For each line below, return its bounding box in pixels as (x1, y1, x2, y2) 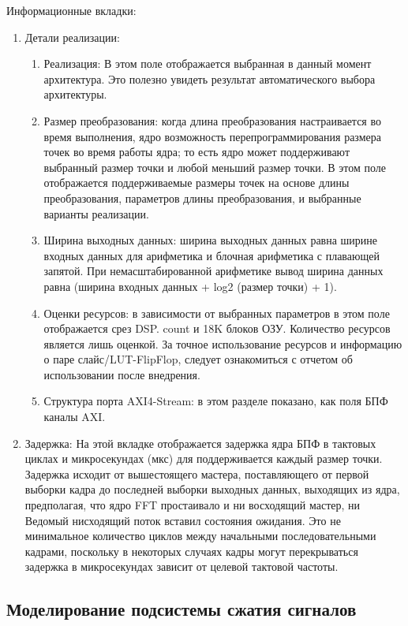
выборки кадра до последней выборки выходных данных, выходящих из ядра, (24, 481, 400, 497)
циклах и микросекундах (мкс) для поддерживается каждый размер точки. (24, 450, 383, 467)
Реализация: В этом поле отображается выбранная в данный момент (43, 55, 372, 72)
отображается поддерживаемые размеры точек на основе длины (43, 174, 350, 191)
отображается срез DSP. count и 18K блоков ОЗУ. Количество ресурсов (43, 320, 391, 337)
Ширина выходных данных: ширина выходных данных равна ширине (43, 232, 378, 248)
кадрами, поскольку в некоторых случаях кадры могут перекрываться (24, 542, 358, 559)
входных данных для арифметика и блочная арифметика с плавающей (43, 247, 380, 263)
